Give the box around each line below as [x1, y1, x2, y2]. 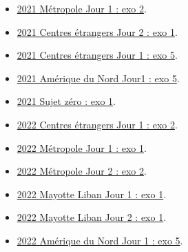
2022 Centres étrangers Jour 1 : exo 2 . [17, 117, 178, 131]
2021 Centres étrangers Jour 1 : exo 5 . [17, 48, 178, 62]
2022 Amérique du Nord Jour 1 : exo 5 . [17, 233, 183, 247]
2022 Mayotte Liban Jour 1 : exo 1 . [17, 186, 167, 201]
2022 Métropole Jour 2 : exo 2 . [17, 164, 147, 178]
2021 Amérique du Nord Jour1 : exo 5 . [17, 70, 180, 85]
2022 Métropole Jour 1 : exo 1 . [17, 140, 147, 155]
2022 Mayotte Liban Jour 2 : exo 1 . [17, 210, 167, 224]
